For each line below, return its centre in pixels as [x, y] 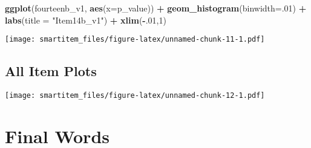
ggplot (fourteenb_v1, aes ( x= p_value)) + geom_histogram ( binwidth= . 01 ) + [156, 8]
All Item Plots [51, 71]
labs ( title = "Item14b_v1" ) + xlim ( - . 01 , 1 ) [86, 20]
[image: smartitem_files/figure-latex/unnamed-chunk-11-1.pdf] [135, 40]
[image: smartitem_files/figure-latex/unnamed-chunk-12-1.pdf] [135, 96]
